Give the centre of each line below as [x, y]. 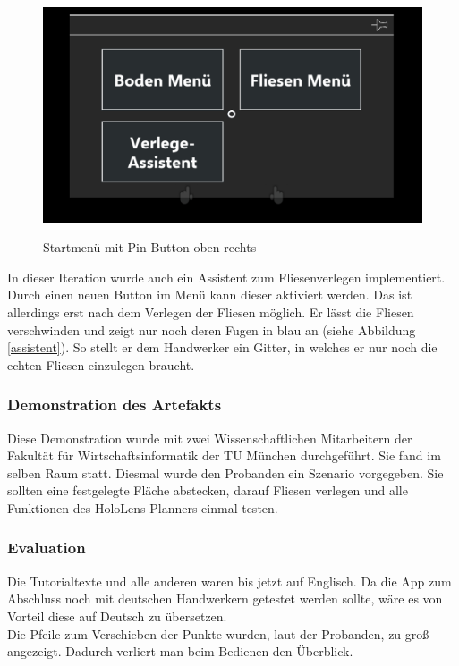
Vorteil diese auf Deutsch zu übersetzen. [117, 615]
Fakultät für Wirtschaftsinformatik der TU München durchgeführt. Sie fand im [224, 455]
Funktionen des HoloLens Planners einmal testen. [143, 507]
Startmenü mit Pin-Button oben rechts [150, 247]
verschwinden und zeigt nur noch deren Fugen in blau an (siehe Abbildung [212, 329]
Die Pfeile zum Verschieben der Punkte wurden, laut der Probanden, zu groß [218, 633]
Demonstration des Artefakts [115, 405]
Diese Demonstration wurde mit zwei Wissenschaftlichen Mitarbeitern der [210, 438]
